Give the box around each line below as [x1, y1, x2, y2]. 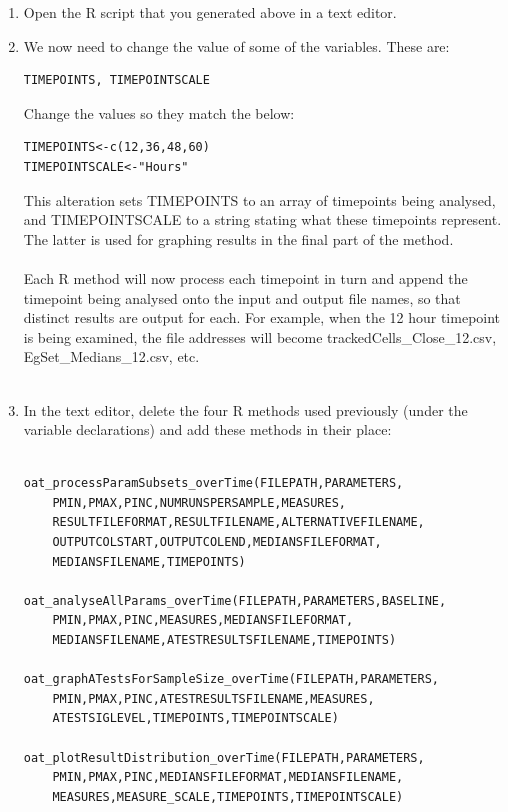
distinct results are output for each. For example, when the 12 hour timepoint [23, 307, 501, 328]
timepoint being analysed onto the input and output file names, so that [23, 287, 461, 308]
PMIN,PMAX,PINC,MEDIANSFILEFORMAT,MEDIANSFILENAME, [52, 770, 404, 785]
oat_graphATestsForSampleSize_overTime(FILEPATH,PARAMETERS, [23, 672, 440, 687]
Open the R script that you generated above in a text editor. [23, 2, 397, 22]
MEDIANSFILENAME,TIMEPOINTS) [52, 554, 246, 569]
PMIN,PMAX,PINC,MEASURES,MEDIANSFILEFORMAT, [52, 613, 354, 628]
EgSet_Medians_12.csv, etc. [23, 346, 200, 367]
